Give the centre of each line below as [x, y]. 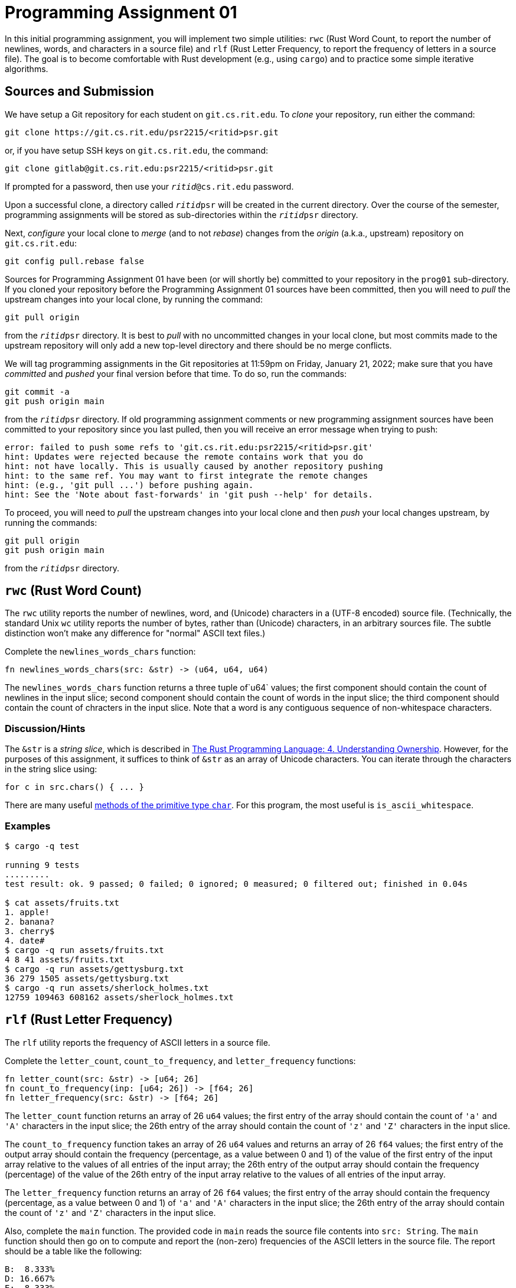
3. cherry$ [30, 931]
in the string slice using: [51, 769]
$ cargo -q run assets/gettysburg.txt [94, 969]
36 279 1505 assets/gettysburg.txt [87, 978]
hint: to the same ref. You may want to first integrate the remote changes [187, 475]
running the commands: [51, 522]
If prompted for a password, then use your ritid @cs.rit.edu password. [149, 186]
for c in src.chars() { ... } [75, 787]
